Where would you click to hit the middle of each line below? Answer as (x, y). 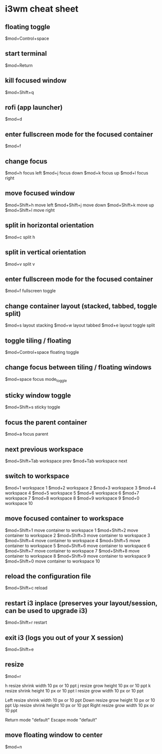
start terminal (26, 54)
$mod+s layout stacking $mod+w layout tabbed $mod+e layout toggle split (80, 325)
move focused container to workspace (65, 519)
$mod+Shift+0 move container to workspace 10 (52, 561)
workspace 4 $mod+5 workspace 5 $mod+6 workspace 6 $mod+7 (72, 493)
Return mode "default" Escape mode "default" (51, 720)
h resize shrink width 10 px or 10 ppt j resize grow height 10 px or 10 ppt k (78, 685)
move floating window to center (54, 735)
